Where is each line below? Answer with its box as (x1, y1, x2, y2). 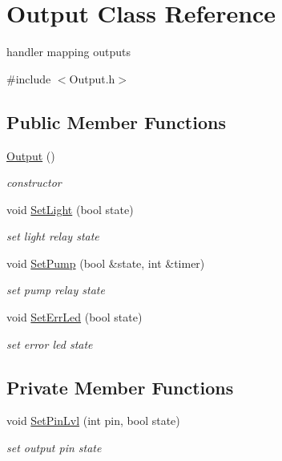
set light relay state (6, 228, 99, 245)
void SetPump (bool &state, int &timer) (6, 254, 205, 271)
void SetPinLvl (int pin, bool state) (6, 412, 180, 429)
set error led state (6, 335, 93, 352)
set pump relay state (6, 281, 105, 298)
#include (6, 70, 51, 87)
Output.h (69, 70, 115, 87)
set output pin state (6, 439, 102, 456)
